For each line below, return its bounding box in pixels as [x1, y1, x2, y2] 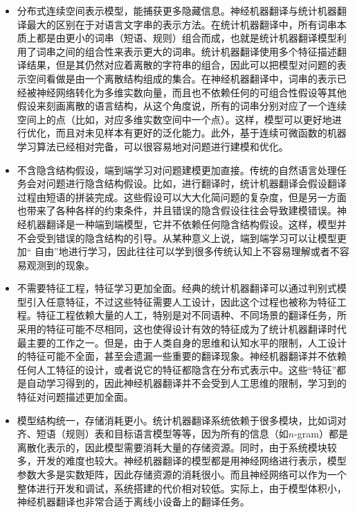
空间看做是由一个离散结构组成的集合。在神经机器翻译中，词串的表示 [26, 71, 337, 85]
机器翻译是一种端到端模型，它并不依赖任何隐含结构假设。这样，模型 [26, 216, 337, 231]
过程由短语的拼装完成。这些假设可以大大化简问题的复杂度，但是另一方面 [17, 189, 347, 204]
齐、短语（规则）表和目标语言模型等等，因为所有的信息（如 [17, 426, 289, 441]
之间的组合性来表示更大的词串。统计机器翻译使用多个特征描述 [55, 44, 337, 58]
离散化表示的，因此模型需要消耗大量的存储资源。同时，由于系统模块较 [17, 440, 337, 454]
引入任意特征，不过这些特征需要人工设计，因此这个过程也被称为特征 [26, 294, 337, 308]
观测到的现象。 [26, 257, 95, 272]
